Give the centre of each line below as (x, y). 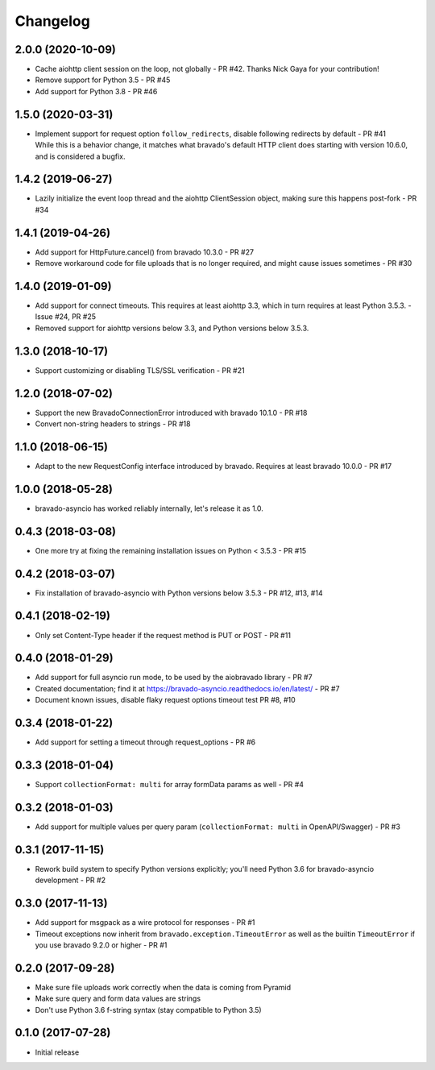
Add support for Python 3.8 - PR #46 (96, 91)
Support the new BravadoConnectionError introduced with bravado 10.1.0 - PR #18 (171, 413)
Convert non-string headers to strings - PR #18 (113, 424)
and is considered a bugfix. (80, 156)
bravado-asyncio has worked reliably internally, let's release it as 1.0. (149, 508)
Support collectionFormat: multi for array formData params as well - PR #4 (170, 785)
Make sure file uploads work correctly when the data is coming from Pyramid (163, 987)
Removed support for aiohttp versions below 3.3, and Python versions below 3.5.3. (172, 328)
